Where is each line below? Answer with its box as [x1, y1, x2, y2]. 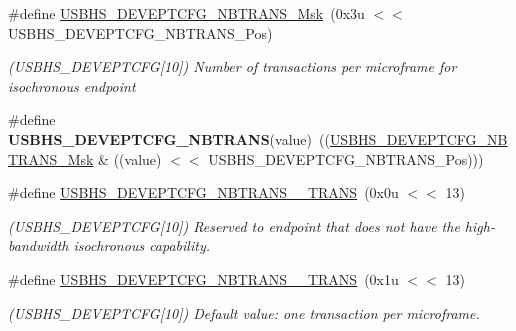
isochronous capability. [73, 235, 210, 256]
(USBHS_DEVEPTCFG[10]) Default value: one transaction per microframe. [8, 302, 480, 323]
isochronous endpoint [8, 75, 136, 96]
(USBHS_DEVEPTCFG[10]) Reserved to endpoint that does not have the [8, 215, 460, 236]
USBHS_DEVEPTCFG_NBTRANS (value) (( [8, 128, 330, 149]
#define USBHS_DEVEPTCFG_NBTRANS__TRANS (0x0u [8, 182, 399, 203]
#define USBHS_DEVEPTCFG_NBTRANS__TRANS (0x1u [8, 268, 399, 289]
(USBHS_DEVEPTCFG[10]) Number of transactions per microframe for [8, 56, 457, 77]
